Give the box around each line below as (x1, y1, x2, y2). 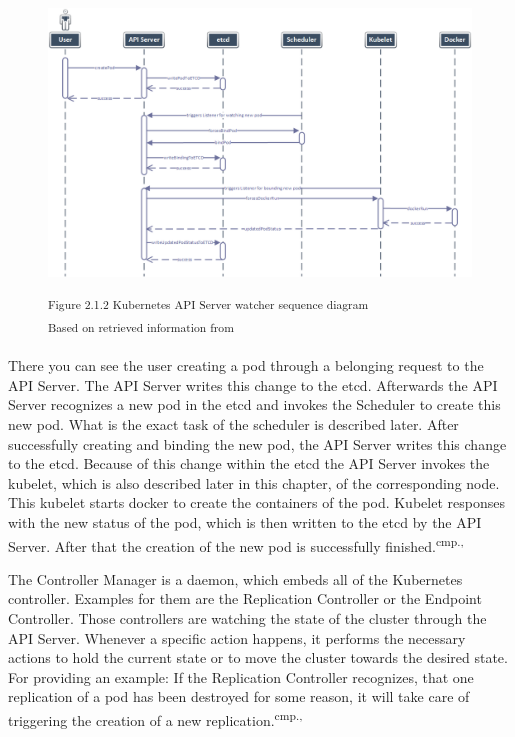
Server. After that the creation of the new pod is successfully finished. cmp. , (8, 532, 464, 556)
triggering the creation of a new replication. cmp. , (8, 706, 303, 730)
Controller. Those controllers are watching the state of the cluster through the (8, 608, 487, 629)
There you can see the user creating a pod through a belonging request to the (8, 355, 484, 376)
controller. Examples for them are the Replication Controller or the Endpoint (8, 588, 482, 609)
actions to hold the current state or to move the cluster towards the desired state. (8, 647, 508, 668)
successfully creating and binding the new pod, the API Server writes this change (8, 433, 507, 454)
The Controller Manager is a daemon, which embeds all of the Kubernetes (8, 568, 463, 589)
